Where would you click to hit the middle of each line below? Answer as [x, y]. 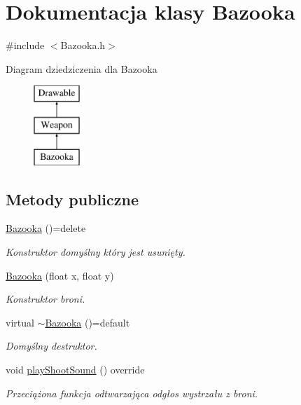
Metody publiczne [72, 199]
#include [25, 45]
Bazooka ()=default [87, 322]
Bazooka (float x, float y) [60, 275]
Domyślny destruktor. [51, 346]
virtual [20, 322]
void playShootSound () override [75, 370]
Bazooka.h [83, 45]
